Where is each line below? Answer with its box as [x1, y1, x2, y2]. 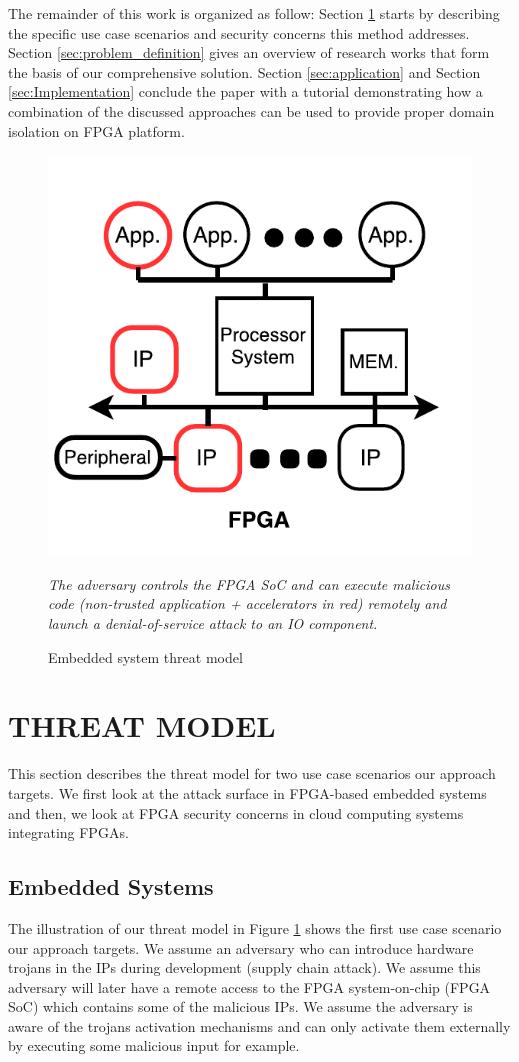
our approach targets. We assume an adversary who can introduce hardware [8, 937, 474, 958]
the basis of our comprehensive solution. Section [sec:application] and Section [8, 61, 481, 82]
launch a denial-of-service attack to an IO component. [48, 613, 378, 634]
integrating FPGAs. [8, 822, 129, 843]
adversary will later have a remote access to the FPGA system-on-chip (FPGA [8, 976, 491, 997]
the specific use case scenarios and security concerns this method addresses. [8, 22, 470, 43]
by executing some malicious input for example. [8, 1035, 300, 1056]
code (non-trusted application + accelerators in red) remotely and [48, 593, 447, 614]
